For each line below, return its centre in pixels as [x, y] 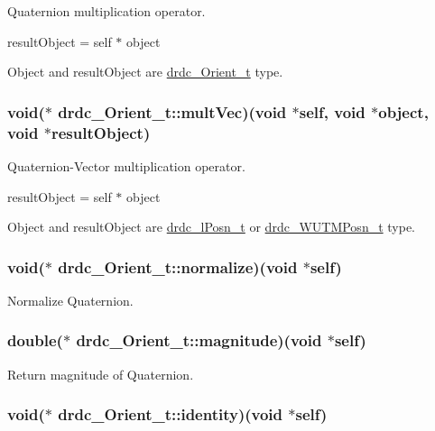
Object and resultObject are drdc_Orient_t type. [145, 72]
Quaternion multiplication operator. [106, 11]
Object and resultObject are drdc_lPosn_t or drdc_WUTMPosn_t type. [212, 227]
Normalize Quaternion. [70, 300]
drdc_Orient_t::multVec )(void [172, 111]
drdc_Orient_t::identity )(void [171, 414]
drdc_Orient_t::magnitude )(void [199, 340]
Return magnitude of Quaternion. [101, 374]
